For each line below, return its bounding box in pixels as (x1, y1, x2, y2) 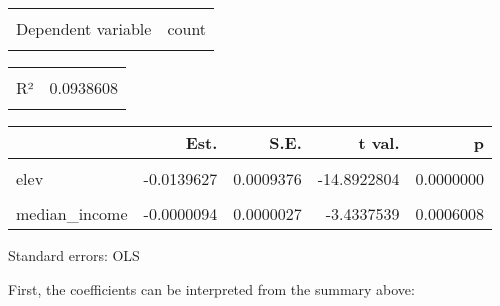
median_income (16, 202, 128, 225)
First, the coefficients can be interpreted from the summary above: (8, 278, 415, 299)
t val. (358, 131, 400, 154)
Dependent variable (16, 17, 152, 40)
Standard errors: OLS (8, 245, 140, 265)
